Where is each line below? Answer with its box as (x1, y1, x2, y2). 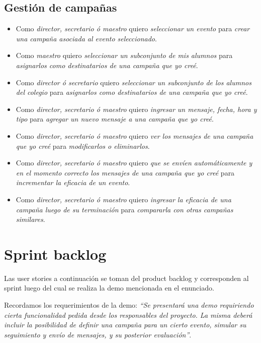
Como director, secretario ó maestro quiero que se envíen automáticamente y (16, 157, 252, 168)
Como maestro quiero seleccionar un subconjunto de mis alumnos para (16, 50, 233, 61)
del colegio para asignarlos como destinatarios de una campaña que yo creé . (16, 87, 248, 97)
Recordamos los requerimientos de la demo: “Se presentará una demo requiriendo (4, 300, 254, 310)
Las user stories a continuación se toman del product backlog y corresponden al (4, 272, 249, 283)
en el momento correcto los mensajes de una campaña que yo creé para (16, 167, 235, 178)
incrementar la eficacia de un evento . (16, 177, 130, 188)
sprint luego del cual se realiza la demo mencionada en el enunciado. (4, 282, 214, 293)
